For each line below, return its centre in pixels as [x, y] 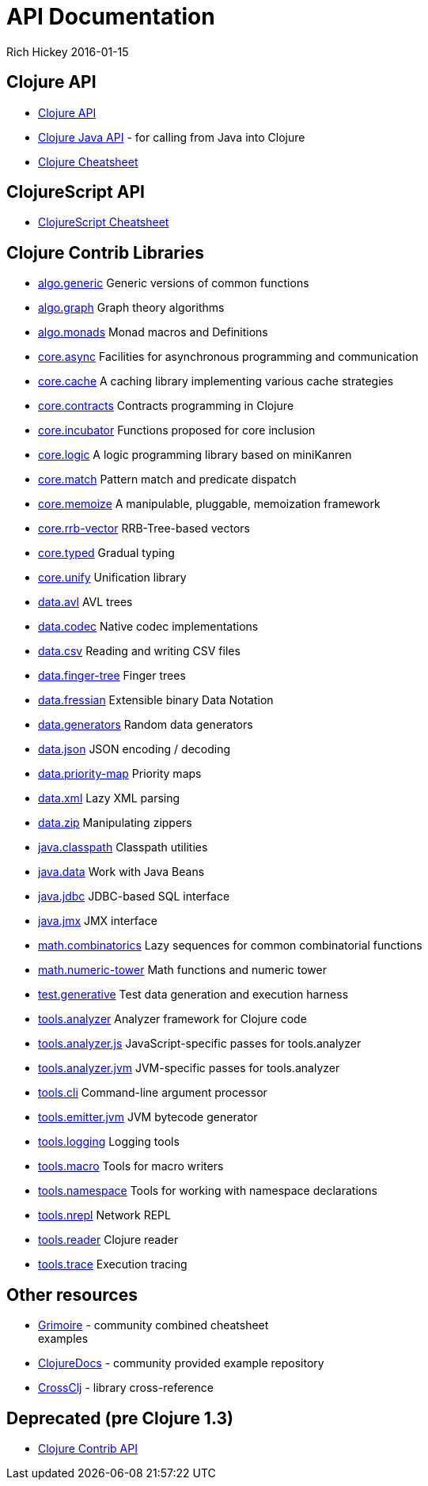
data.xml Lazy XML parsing [109, 798]
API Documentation [111, 17]
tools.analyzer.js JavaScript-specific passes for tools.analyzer [200, 1044]
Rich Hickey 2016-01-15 [68, 51]
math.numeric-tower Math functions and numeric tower [182, 970]
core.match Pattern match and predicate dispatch [167, 480]
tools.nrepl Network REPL [104, 1215]
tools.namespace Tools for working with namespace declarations [208, 1191]
